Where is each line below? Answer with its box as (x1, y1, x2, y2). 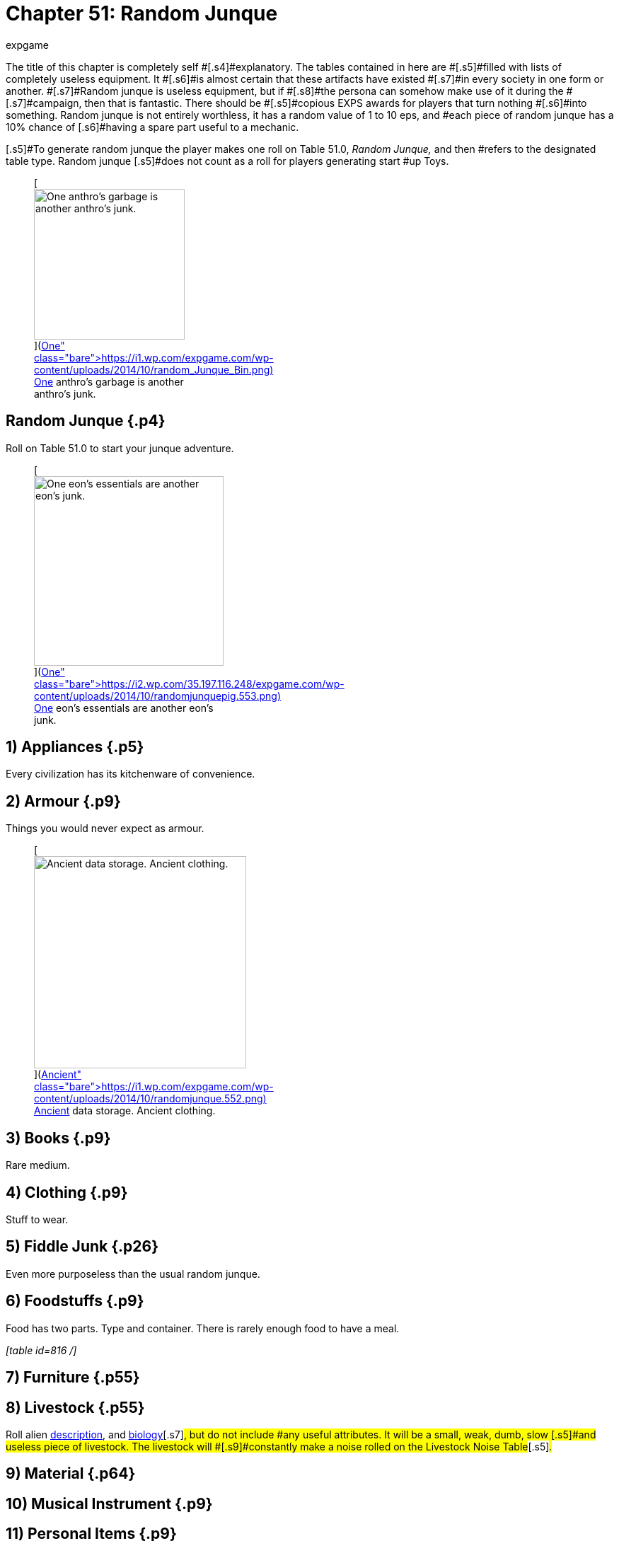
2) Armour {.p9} (6, 792, 121, 810)
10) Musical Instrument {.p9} (6, 1494, 213, 1513)
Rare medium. (6, 1159, 70, 1172)
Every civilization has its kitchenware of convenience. (6, 768, 255, 780)
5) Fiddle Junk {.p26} (6, 1237, 158, 1256)
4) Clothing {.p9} (6, 1183, 128, 1201)
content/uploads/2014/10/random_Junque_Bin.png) (34, 363, 274, 376)
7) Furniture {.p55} (6, 1368, 140, 1387)
